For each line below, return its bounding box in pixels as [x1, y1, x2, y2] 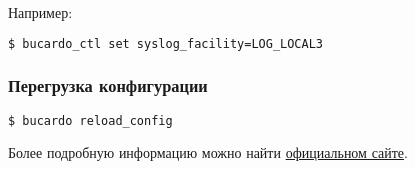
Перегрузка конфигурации [8, 73, 208, 98]
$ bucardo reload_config [8, 113, 173, 128]
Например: [8, 2, 73, 22]
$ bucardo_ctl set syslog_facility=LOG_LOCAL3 [8, 36, 323, 51]
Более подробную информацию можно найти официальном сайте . [8, 141, 408, 162]
